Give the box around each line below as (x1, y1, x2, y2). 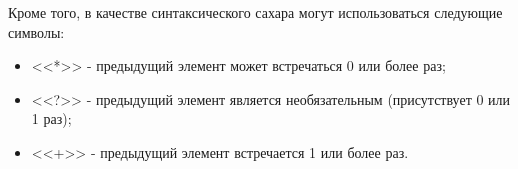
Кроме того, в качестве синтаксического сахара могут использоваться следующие (8, 2, 503, 22)
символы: (8, 21, 65, 42)
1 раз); (31, 108, 72, 129)
